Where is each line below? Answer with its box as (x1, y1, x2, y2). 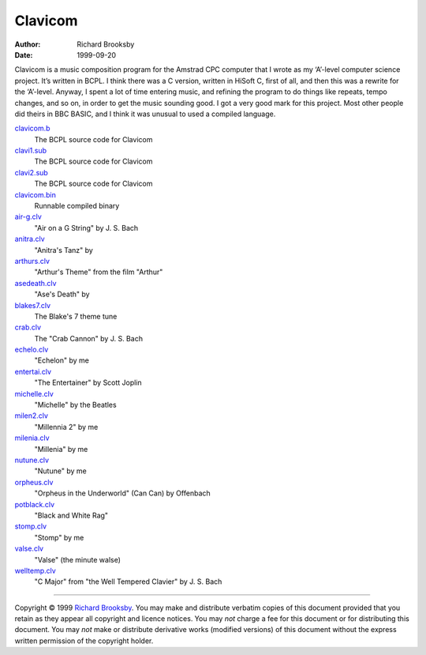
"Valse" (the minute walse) (34, 555, 121, 564)
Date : (14, 50, 33, 59)
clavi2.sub (14, 168, 49, 177)
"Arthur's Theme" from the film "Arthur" (34, 267, 163, 277)
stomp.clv (14, 521, 47, 531)
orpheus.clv (14, 477, 54, 487)
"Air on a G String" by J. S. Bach (34, 223, 139, 232)
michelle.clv (14, 389, 54, 398)
